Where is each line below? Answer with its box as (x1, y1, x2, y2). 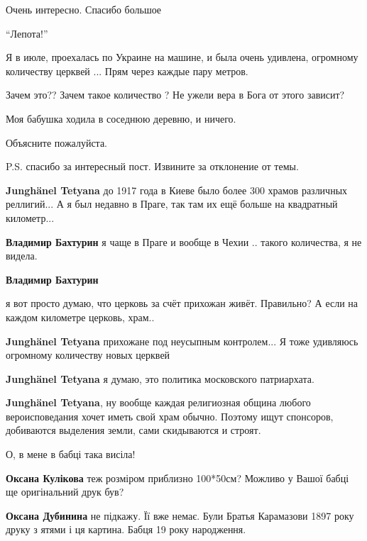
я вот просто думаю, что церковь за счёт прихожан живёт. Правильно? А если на (6, 296, 358, 311)
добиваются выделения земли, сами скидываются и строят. (6, 423, 261, 437)
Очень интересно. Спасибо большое (6, 2, 162, 16)
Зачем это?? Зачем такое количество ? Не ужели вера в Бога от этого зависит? (6, 87, 345, 102)
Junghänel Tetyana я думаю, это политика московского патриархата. (6, 371, 314, 386)
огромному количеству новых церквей (6, 347, 170, 362)
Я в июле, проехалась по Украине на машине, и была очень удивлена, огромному (6, 50, 358, 65)
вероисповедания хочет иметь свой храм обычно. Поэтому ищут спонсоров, (6, 408, 334, 423)
